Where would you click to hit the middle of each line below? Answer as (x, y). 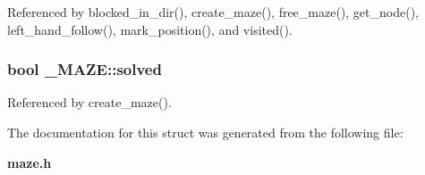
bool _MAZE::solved (85, 69)
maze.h (30, 162)
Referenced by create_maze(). (89, 102)
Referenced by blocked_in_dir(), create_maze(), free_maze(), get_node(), (213, 12)
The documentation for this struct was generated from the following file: (205, 132)
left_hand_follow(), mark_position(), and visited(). (150, 29)
